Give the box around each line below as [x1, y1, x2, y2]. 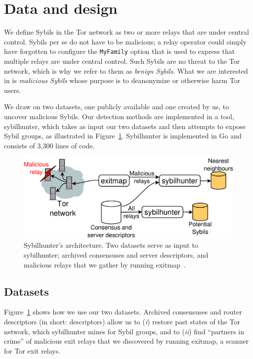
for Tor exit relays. [4, 345, 61, 356]
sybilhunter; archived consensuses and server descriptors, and [24, 250, 209, 260]
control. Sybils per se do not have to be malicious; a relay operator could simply [4, 36, 247, 46]
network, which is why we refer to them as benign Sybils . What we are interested [4, 65, 248, 76]
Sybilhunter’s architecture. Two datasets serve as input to [24, 240, 198, 250]
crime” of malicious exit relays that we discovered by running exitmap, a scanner [4, 336, 249, 346]
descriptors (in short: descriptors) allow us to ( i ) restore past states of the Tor [4, 316, 240, 327]
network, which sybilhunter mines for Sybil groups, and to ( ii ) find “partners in [4, 326, 245, 336]
